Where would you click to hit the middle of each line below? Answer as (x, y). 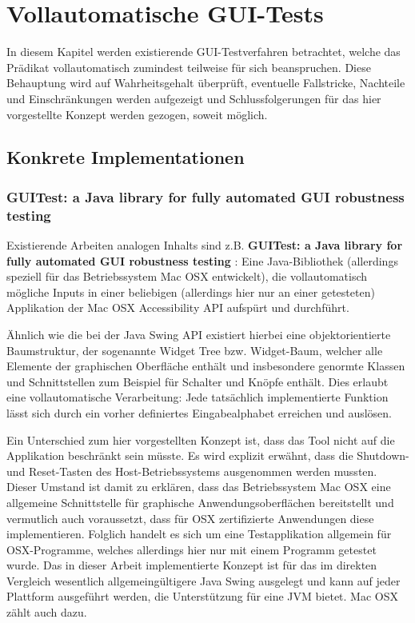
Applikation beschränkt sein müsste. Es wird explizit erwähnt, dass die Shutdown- (208, 455)
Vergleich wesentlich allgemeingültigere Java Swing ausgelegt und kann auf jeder (204, 580)
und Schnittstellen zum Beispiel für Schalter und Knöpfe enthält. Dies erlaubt (198, 381)
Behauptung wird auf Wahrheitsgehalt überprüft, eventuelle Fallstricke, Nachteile (206, 83)
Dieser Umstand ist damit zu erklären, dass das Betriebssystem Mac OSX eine (199, 487)
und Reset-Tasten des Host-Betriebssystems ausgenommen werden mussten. (192, 471)
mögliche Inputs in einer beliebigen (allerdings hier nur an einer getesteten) (191, 292)
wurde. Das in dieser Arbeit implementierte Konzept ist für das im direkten (192, 565)
